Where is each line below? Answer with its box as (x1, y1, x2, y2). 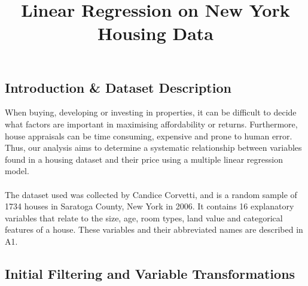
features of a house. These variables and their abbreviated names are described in (5, 223, 303, 236)
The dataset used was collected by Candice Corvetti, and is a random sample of (5, 188, 297, 200)
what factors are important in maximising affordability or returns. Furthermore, (5, 117, 298, 130)
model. (5, 165, 29, 177)
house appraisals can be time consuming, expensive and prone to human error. (5, 129, 292, 142)
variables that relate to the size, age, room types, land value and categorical (5, 211, 283, 224)
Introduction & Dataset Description (5, 78, 231, 96)
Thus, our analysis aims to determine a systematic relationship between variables (5, 141, 302, 154)
